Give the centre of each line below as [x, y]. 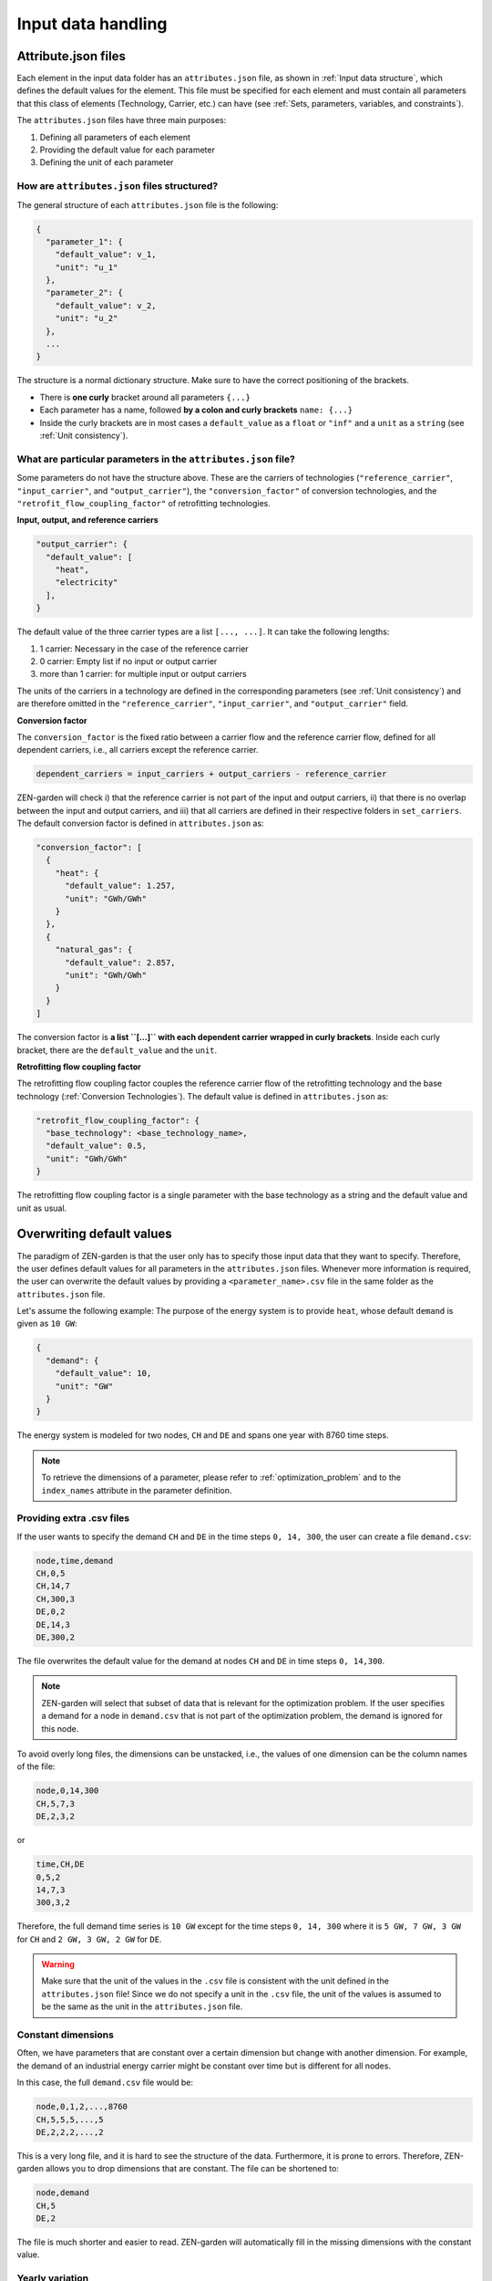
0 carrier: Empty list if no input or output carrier [128, 661]
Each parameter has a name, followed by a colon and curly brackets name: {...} [196, 410]
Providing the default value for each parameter [128, 150]
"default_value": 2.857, [121, 962]
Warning [58, 1964]
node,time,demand [75, 1561]
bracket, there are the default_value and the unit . [117, 1050]
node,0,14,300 [67, 1791]
